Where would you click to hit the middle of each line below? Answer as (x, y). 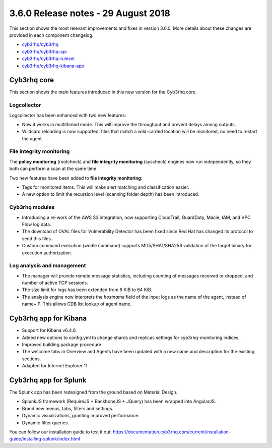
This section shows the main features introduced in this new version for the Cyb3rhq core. (103, 92)
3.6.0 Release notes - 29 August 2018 (90, 13)
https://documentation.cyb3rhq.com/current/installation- (172, 432)
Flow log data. (37, 224)
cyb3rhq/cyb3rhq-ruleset (48, 59)
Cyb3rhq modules (32, 207)
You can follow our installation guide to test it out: (60, 432)
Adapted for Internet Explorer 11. (55, 366)
